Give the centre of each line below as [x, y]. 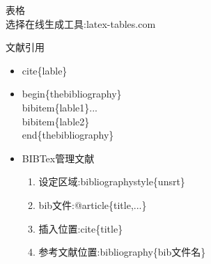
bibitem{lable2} [56, 121]
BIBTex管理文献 [58, 158]
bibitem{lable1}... [60, 107]
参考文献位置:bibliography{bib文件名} [122, 252]
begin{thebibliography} [72, 94]
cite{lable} [45, 70]
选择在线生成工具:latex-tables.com [81, 23]
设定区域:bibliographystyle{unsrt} [112, 181]
